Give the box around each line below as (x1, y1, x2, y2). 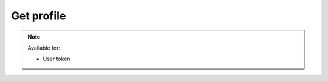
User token (43, 55, 70, 63)
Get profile (11, 9, 66, 22)
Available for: (27, 44, 61, 51)
